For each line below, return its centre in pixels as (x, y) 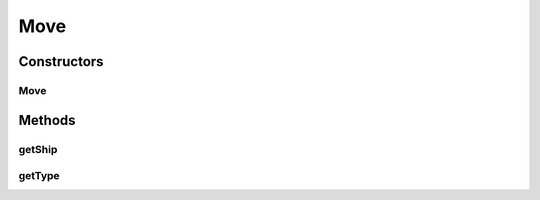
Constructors (61, 61)
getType (39, 176)
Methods (47, 120)
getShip (38, 149)
